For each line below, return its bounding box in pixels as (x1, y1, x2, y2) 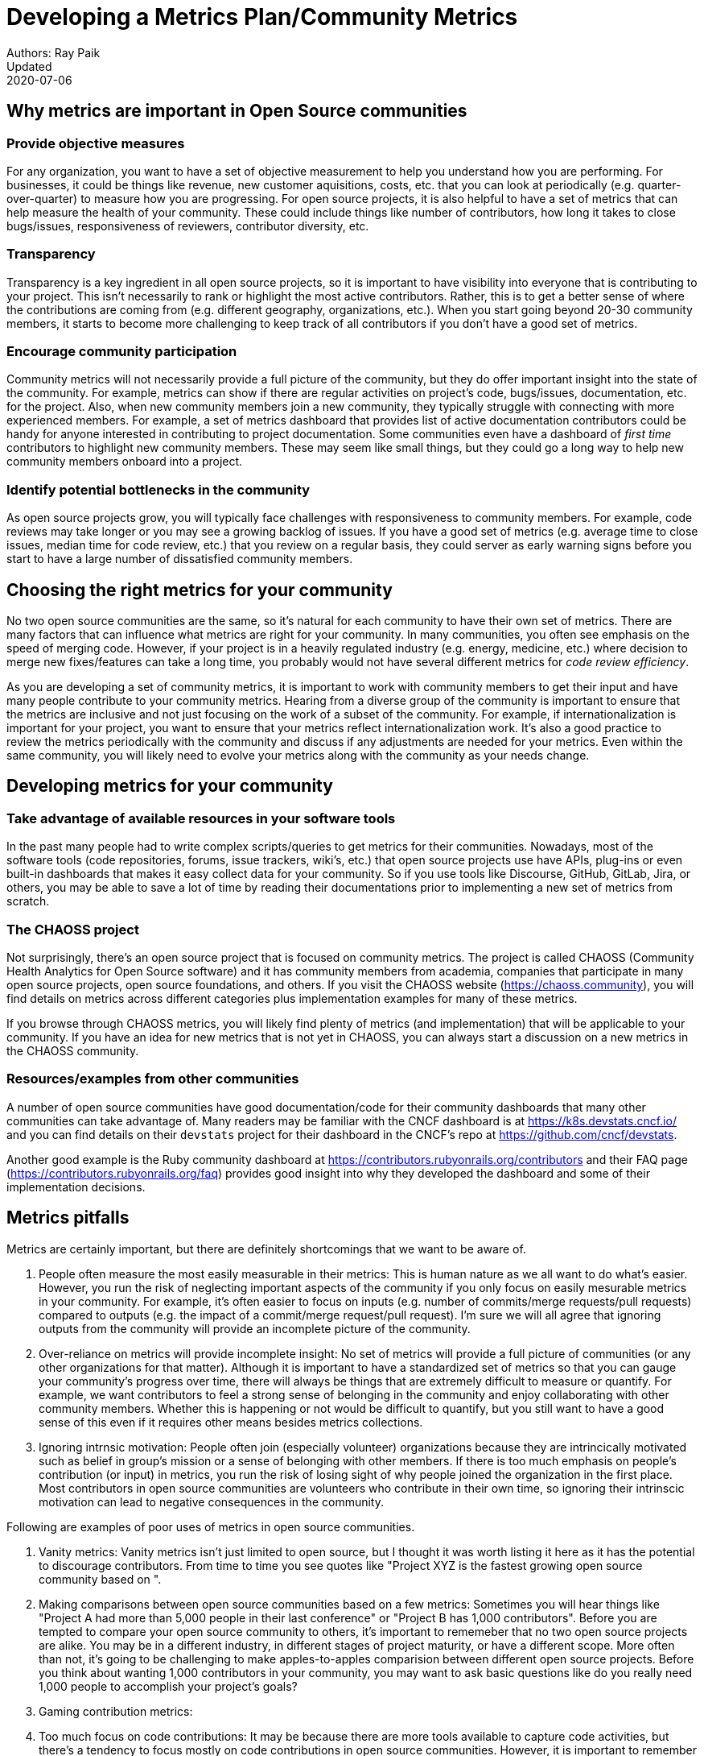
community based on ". (39, 1572, 162, 1586)
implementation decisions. (6, 1179, 146, 1194)
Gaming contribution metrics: (39, 1704, 193, 1718)
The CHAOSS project (6, 921, 139, 938)
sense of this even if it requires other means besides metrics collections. (39, 1414, 423, 1429)
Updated (6, 59, 52, 73)
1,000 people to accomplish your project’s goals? (39, 1679, 298, 1693)
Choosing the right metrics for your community (6, 579, 393, 600)
